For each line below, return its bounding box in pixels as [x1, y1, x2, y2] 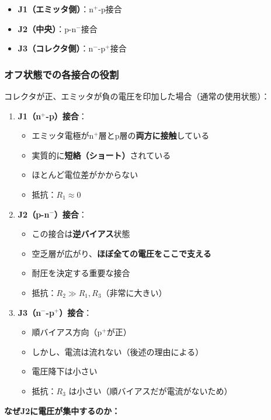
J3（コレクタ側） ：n [18, 42, 93, 54]
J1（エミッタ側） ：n [18, 3, 93, 15]
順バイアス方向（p [32, 326, 102, 338]
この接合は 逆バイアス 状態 [32, 228, 130, 240]
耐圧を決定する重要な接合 [32, 267, 130, 279]
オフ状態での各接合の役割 [4, 67, 119, 81]
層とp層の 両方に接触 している [98, 129, 210, 142]
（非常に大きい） [101, 286, 167, 298]
